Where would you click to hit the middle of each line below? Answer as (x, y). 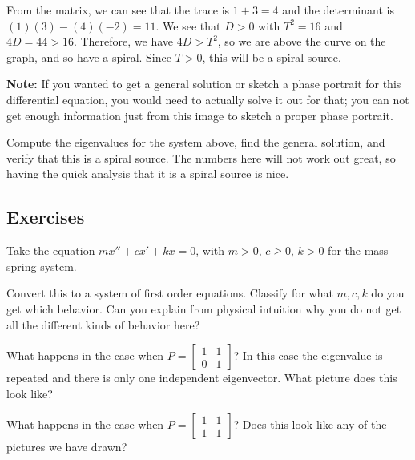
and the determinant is (338, 10)
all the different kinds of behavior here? (103, 324)
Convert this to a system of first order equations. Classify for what (170, 293)
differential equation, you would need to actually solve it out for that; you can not (208, 99)
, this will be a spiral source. (272, 56)
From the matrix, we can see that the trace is (118, 10)
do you (388, 293)
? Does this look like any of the (310, 424)
